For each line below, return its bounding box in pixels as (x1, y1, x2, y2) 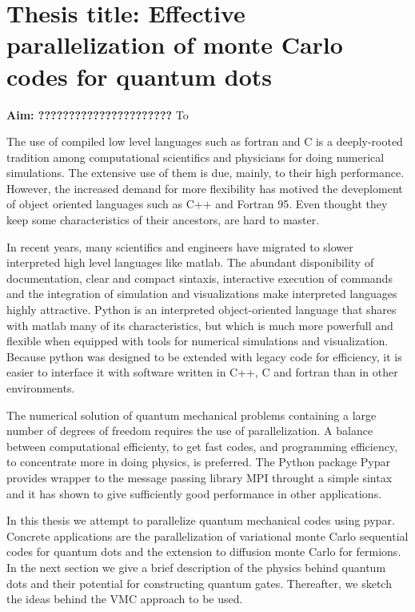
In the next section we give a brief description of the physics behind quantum (6, 558, 386, 575)
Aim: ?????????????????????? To (6, 106, 189, 123)
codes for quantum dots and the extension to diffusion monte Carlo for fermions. (6, 543, 401, 560)
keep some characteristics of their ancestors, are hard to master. (6, 211, 320, 228)
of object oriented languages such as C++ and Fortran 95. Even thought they (6, 195, 388, 212)
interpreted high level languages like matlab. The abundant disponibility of (6, 254, 374, 271)
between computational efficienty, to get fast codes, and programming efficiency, (6, 437, 398, 454)
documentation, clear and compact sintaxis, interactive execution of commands (6, 269, 393, 286)
